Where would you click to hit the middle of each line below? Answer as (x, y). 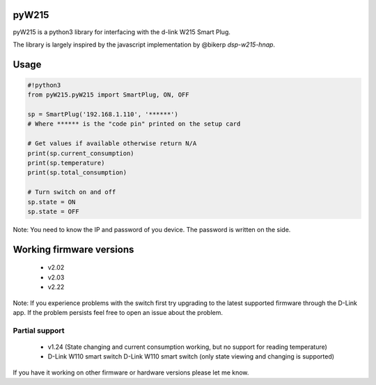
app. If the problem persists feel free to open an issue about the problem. (118, 312)
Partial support (39, 330)
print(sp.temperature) (66, 163)
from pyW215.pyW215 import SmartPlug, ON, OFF (108, 95)
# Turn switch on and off (72, 192)
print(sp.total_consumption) (77, 173)
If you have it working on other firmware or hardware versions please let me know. (131, 372)
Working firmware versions (73, 249)
